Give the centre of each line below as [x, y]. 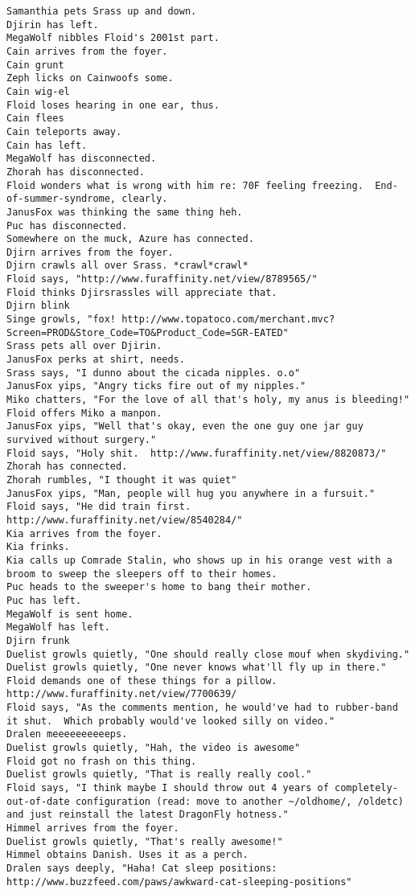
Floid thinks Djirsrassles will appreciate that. [142, 292]
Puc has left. [44, 600]
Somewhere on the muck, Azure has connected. [130, 239]
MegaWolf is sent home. [70, 614]
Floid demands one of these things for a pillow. [142, 681]
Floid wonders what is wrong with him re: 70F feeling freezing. [185, 185]
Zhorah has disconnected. [76, 172]
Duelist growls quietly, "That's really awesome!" [145, 841]
